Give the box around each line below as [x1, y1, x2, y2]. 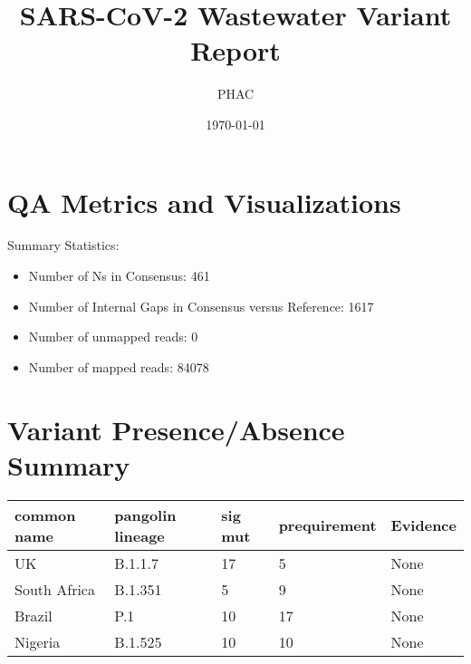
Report [190, 32, 281, 69]
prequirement [278, 515, 377, 536]
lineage [114, 524, 165, 546]
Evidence [390, 515, 457, 536]
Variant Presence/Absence [7, 410, 345, 447]
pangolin [114, 504, 177, 525]
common [14, 504, 76, 525]
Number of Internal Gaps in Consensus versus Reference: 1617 [28, 296, 374, 315]
